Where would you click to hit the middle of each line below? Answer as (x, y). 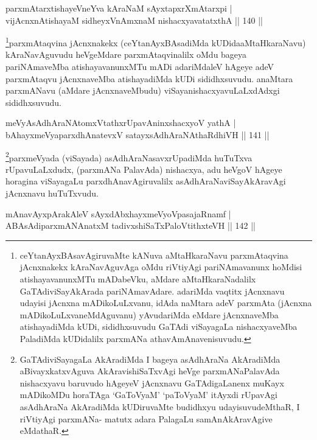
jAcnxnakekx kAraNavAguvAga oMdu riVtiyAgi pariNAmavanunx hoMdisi (161, 267)
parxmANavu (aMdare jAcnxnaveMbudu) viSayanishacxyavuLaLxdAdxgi (143, 90)
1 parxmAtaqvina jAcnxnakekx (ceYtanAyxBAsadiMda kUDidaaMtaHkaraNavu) (156, 42)
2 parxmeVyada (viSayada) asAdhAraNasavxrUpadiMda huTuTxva (129, 156)
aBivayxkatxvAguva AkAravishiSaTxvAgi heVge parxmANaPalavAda (150, 371)
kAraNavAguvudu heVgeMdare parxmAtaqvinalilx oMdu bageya (126, 54)
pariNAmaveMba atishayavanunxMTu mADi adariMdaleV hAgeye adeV (140, 67)
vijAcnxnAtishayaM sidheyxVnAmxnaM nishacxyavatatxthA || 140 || (134, 20)
